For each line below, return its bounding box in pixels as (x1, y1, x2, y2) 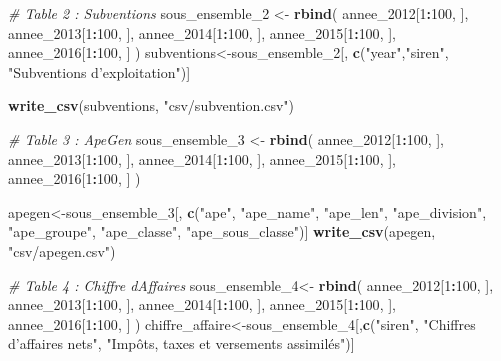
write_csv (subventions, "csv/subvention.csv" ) (8, 95, 294, 116)
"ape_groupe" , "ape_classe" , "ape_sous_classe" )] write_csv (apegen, (8, 221, 436, 242)
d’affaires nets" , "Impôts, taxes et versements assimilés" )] (8, 333, 355, 354)
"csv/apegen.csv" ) (8, 240, 116, 261)
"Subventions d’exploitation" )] (8, 61, 191, 82)
